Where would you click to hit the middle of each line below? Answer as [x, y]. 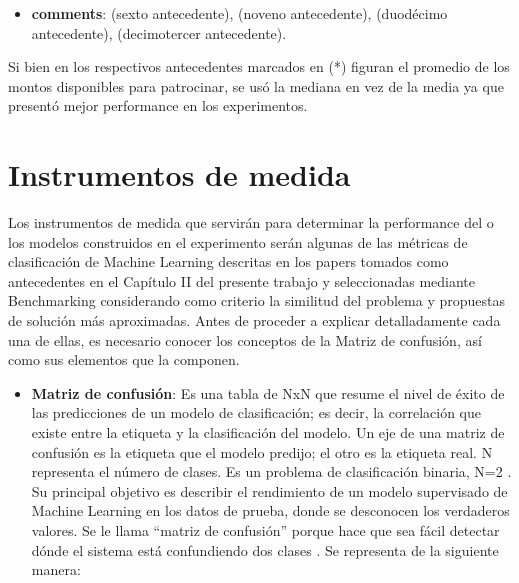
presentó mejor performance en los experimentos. [158, 105]
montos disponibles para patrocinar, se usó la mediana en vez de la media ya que [256, 85]
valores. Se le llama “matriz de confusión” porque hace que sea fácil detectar [265, 530]
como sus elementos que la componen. [124, 359]
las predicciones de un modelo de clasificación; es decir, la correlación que [256, 412]
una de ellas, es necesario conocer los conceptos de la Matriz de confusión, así [245, 339]
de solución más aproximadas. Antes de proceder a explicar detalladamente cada [254, 320]
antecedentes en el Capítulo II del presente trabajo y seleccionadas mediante [241, 280]
